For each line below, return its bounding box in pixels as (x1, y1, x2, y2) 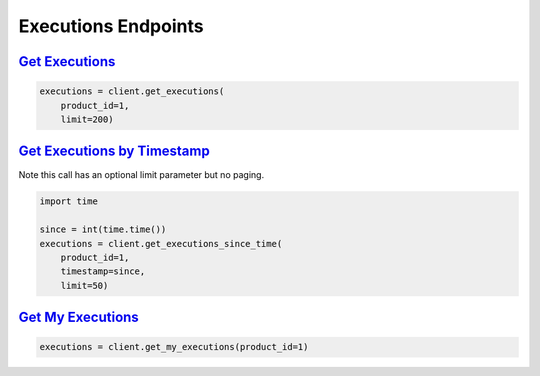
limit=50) (60, 280, 109, 291)
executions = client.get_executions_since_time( (39, 238, 283, 249)
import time (39, 196, 99, 207)
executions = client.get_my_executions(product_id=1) (39, 341, 309, 353)
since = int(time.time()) (39, 224, 167, 235)
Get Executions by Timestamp (18, 143, 210, 160)
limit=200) (60, 113, 114, 125)
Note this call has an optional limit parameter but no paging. (18, 169, 265, 181)
